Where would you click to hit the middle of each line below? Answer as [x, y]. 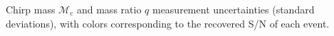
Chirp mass [31, 9]
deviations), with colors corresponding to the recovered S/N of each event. [168, 23]
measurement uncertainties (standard [233, 9]
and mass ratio [109, 9]
